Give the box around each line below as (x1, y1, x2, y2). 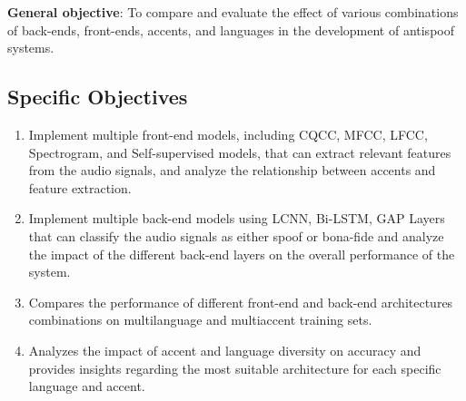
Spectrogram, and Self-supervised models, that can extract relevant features (28, 142, 451, 161)
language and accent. (28, 377, 145, 396)
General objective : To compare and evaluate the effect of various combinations (7, 3, 459, 21)
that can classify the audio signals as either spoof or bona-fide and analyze (28, 226, 444, 245)
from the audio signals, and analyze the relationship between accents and (28, 161, 436, 180)
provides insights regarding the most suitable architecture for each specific (28, 358, 441, 377)
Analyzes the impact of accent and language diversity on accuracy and (28, 340, 421, 359)
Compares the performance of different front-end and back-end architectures (28, 292, 453, 311)
